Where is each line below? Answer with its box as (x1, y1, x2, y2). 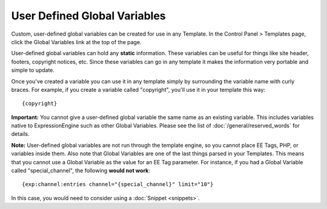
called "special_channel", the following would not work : (11, 167, 151, 175)
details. (11, 130, 30, 138)
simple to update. (11, 66, 54, 74)
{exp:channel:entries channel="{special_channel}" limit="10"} (22, 181, 214, 188)
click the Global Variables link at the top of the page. (11, 38, 142, 45)
